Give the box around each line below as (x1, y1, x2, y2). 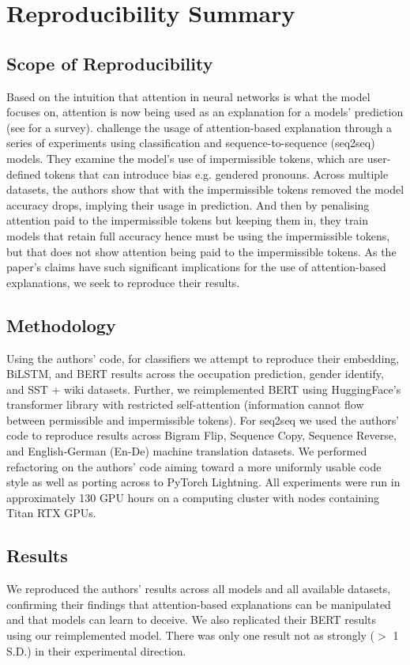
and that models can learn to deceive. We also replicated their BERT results (6, 611, 377, 628)
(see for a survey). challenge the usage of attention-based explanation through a (6, 119, 393, 135)
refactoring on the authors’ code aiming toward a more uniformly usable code (6, 458, 382, 474)
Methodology (6, 312, 116, 337)
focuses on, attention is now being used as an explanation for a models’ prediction (6, 104, 404, 120)
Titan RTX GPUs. (6, 504, 96, 521)
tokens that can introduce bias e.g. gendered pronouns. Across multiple (44, 165, 389, 182)
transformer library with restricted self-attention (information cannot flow (6, 396, 364, 413)
